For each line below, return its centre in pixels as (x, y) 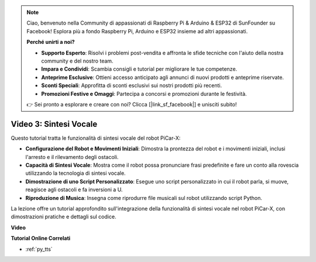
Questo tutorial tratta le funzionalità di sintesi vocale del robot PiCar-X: (96, 138)
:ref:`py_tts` (39, 249)
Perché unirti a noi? (51, 42)
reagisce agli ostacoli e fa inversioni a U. (74, 189)
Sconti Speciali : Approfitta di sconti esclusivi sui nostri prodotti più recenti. (132, 85)
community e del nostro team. (77, 61)
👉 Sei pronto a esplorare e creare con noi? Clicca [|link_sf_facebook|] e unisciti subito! (132, 104)
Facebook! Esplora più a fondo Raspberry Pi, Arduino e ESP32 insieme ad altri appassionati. (137, 31)
